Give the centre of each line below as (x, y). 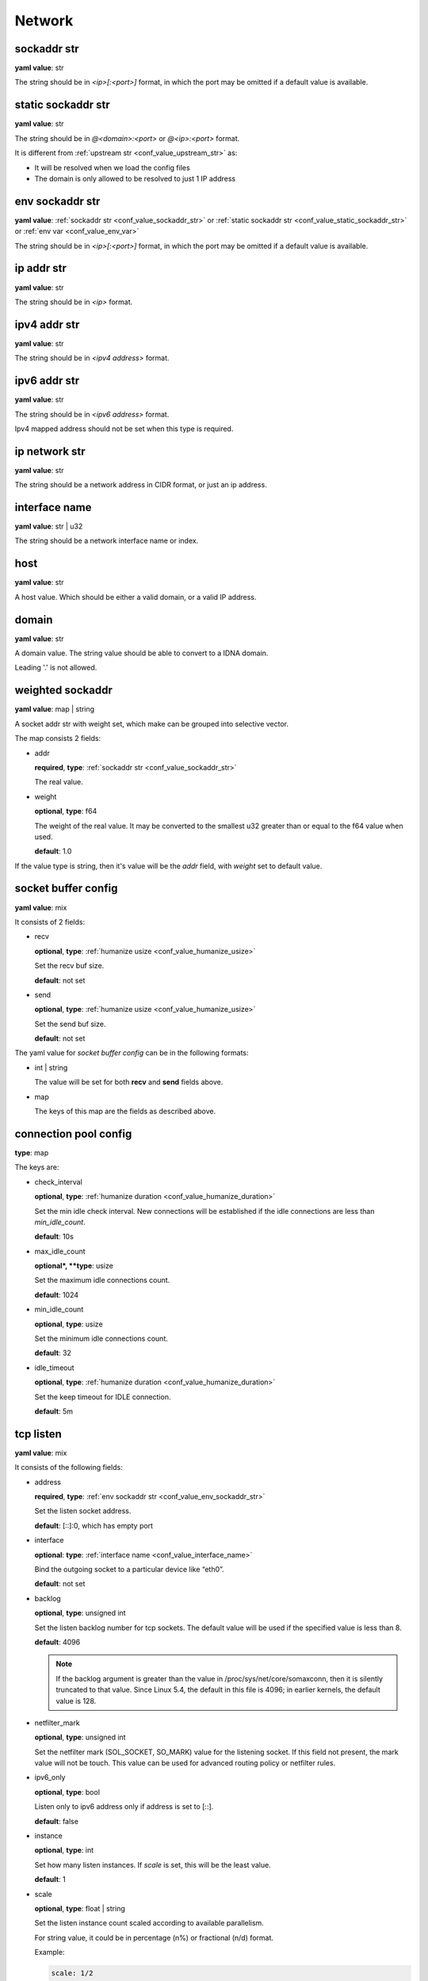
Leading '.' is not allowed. (56, 668)
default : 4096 (57, 1642)
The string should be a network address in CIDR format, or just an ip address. (141, 485)
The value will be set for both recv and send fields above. (129, 1082)
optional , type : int (64, 1850)
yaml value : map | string (55, 709)
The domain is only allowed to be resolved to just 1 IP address (135, 178)
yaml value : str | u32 (49, 526)
